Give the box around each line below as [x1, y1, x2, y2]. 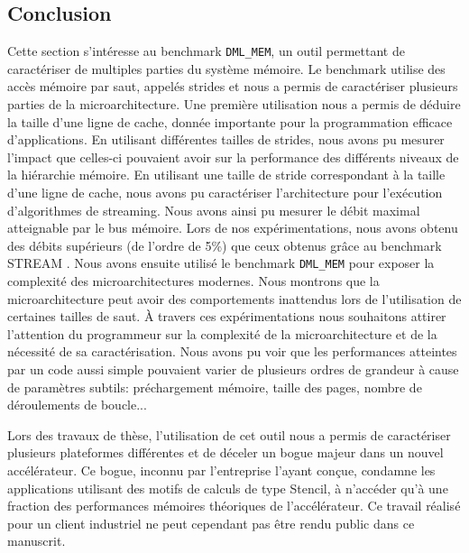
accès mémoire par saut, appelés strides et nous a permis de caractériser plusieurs [7, 77, 458, 96]
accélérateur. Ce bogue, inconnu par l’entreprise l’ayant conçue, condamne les [7, 460, 436, 479]
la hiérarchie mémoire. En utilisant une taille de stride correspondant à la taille [7, 165, 446, 184]
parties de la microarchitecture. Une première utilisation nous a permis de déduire [7, 95, 461, 114]
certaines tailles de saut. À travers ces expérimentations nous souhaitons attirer [7, 307, 446, 326]
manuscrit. [7, 531, 66, 550]
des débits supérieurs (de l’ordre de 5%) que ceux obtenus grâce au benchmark [7, 235, 442, 254]
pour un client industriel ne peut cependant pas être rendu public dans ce [7, 513, 415, 532]
